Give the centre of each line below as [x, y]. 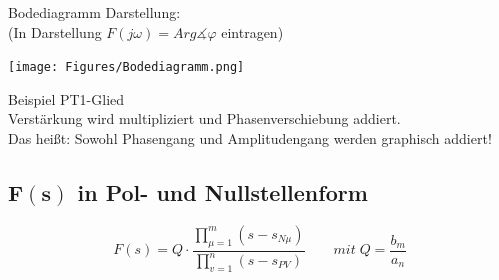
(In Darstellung [55, 31]
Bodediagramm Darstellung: [94, 12]
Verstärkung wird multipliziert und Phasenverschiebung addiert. [204, 118]
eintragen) [252, 31]
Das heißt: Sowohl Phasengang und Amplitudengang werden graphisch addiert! [250, 138]
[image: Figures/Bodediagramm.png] [126, 67]
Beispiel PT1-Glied [66, 98]
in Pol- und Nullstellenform [222, 192]
